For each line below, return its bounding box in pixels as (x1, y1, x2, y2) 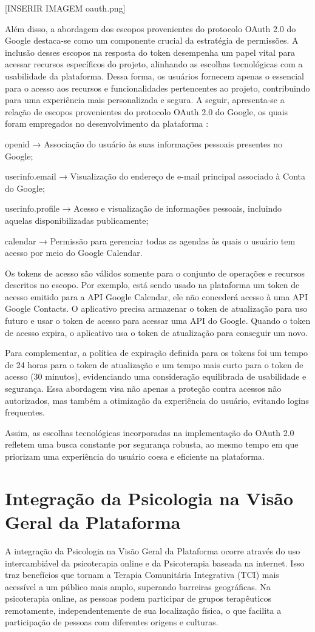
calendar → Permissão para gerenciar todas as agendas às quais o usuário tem (5, 234, 296, 247)
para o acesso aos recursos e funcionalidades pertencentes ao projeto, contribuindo (5, 81, 310, 94)
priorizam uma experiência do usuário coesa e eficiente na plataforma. (5, 450, 265, 462)
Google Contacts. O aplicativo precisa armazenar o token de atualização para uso (5, 302, 308, 315)
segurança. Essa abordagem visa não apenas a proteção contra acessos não (5, 382, 282, 395)
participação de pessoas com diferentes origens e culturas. (5, 616, 218, 628)
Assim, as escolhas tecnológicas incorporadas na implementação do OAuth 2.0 (5, 426, 294, 439)
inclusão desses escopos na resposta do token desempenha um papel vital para (5, 45, 295, 58)
